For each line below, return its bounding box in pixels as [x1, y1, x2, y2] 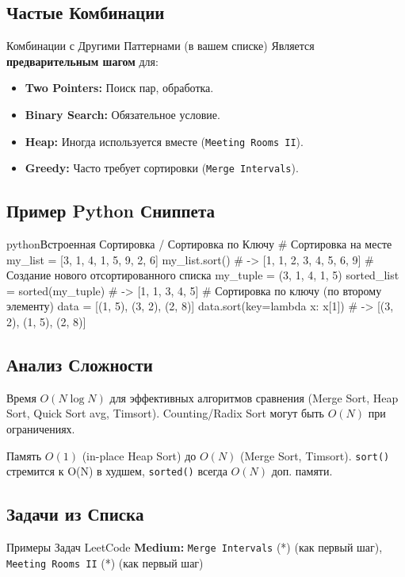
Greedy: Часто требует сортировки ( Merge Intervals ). [25, 160, 299, 176]
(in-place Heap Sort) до [82, 447, 197, 464]
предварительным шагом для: [6, 52, 159, 69]
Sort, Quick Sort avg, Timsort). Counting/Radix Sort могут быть [6, 405, 324, 421]
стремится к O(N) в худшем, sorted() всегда [6, 463, 227, 479]
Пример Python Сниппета [6, 198, 216, 223]
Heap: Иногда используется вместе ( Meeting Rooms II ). [25, 133, 304, 149]
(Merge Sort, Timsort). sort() [240, 447, 390, 464]
